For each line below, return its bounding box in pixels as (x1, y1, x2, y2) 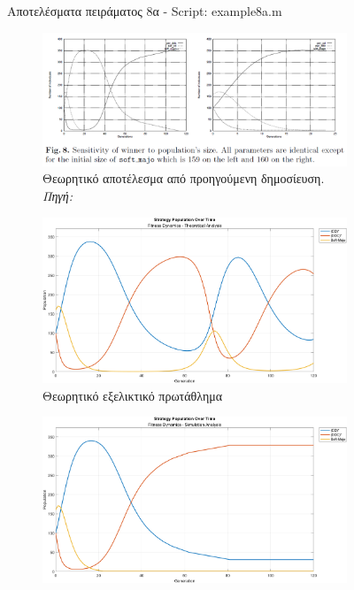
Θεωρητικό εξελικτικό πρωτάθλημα (42, 386, 223, 404)
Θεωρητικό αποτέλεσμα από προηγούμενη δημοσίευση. (42, 169, 325, 188)
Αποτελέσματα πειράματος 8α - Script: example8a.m (7, 2, 282, 19)
